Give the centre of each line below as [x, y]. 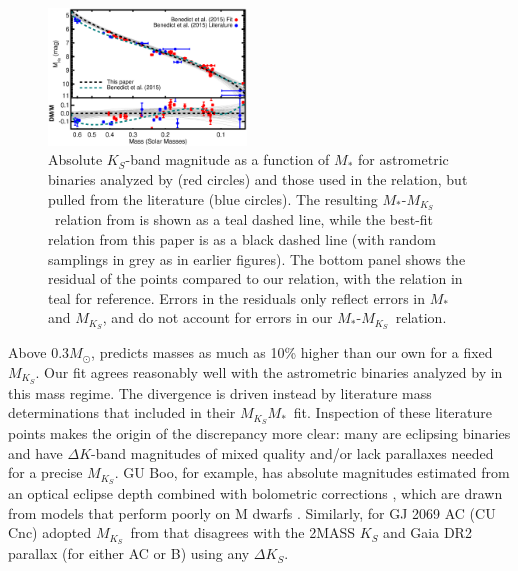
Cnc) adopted [50, 532]
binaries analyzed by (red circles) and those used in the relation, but [258, 178]
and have [35, 452]
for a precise [45, 472]
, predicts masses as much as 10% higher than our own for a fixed [292, 352]
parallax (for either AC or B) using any [129, 553]
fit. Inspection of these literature [392, 412]
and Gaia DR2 [427, 532]
